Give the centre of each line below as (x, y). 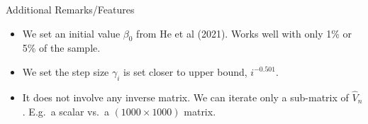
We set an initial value (71, 33)
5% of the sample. (61, 48)
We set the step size (66, 71)
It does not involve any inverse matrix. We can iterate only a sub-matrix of (185, 97)
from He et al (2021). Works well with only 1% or (244, 33)
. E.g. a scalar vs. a (66, 111)
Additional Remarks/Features (70, 9)
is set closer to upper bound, (185, 71)
